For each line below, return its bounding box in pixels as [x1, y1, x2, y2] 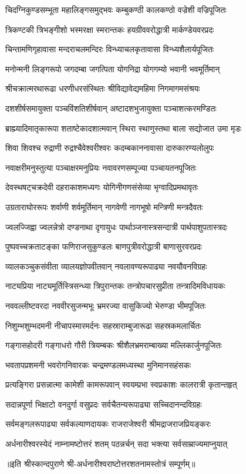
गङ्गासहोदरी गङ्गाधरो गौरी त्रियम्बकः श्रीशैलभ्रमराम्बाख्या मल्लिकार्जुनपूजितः [5, 339, 222, 351]
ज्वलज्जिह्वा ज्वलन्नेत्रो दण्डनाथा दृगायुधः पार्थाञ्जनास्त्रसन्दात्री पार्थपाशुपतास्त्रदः [5, 220, 228, 233]
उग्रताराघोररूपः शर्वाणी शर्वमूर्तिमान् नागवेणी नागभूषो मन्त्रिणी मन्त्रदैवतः [5, 200, 203, 213]
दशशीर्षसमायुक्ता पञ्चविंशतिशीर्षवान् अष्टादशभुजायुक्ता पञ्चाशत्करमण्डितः [5, 102, 217, 114]
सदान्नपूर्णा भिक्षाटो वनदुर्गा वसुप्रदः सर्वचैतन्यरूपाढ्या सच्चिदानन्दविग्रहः [5, 398, 202, 410]
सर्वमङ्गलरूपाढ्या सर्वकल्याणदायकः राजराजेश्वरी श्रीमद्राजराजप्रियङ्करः [5, 418, 211, 430]
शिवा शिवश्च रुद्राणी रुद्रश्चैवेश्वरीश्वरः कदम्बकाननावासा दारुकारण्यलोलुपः [5, 142, 214, 154]
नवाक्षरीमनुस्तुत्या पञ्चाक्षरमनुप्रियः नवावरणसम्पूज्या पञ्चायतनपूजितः [5, 161, 197, 173]
